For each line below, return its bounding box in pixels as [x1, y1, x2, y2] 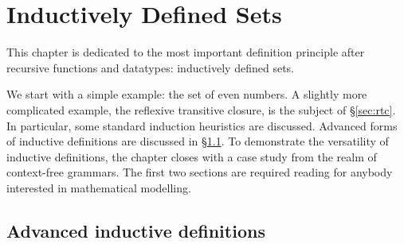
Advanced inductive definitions [6, 218, 265, 242]
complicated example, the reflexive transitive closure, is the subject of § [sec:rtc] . [6, 101, 396, 118]
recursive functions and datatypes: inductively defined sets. [6, 59, 294, 76]
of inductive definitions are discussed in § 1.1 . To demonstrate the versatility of [6, 133, 389, 149]
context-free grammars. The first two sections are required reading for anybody [6, 164, 393, 180]
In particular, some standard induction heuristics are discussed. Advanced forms [6, 117, 398, 134]
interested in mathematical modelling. [6, 179, 191, 196]
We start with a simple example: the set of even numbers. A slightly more [6, 86, 367, 103]
